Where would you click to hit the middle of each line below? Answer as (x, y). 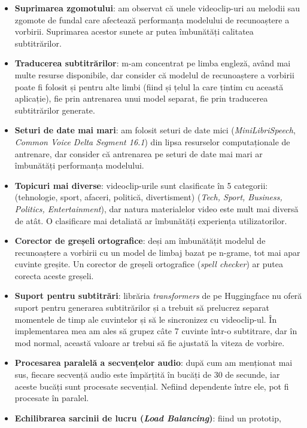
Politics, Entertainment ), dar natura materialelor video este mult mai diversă (156, 208)
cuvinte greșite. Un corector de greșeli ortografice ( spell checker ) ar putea (149, 264)
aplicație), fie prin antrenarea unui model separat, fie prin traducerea (141, 98)
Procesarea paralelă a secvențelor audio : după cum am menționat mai (153, 363)
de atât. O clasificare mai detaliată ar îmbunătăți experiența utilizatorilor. (151, 220)
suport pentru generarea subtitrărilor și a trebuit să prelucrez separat (142, 308)
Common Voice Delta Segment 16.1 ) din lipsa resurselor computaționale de (152, 141)
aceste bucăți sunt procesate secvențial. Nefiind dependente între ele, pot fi (152, 386)
